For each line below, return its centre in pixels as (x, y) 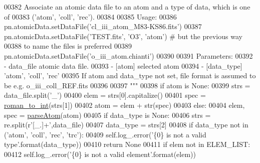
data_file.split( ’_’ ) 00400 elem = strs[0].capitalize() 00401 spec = (105, 95)
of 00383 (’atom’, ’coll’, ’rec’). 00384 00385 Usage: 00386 (90, 16)
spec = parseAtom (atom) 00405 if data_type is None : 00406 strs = (107, 115)
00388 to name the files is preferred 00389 (68, 46)
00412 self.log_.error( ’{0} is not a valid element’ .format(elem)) (100, 154)
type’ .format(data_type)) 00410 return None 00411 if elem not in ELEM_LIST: (127, 144)
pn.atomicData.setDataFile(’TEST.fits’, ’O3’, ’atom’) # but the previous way (123, 36)
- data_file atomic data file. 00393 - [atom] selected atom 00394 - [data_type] (123, 65)
